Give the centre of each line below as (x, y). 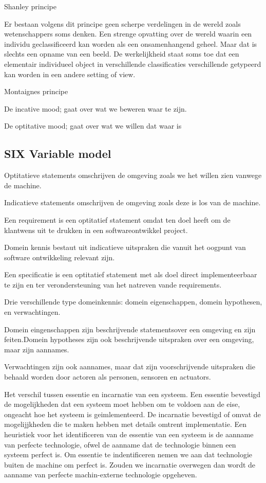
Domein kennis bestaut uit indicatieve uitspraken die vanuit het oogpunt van (125, 247)
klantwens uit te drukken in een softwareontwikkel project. (96, 230)
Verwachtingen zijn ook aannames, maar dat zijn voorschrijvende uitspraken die (130, 366)
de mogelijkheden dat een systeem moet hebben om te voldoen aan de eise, (122, 404)
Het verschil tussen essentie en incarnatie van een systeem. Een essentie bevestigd (132, 394)
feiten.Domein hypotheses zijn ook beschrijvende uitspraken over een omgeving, (129, 339)
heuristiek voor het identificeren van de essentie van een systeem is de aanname (129, 434)
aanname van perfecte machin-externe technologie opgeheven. (101, 475)
